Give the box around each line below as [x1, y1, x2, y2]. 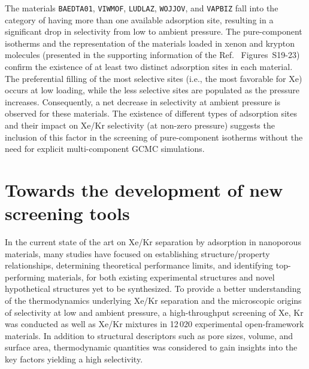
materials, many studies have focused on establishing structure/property [5, 247, 270, 260]
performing [5, 270, 45, 283]
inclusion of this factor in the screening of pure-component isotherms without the [5, 130, 303, 143]
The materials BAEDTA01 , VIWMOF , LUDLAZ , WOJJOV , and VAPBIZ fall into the [5, 2, 278, 14]
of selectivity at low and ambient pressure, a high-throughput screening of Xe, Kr [5, 306, 304, 318]
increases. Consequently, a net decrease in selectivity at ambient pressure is [5, 95, 280, 108]
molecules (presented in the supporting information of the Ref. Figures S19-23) [5, 48, 300, 61]
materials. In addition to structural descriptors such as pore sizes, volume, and [5, 329, 293, 341]
